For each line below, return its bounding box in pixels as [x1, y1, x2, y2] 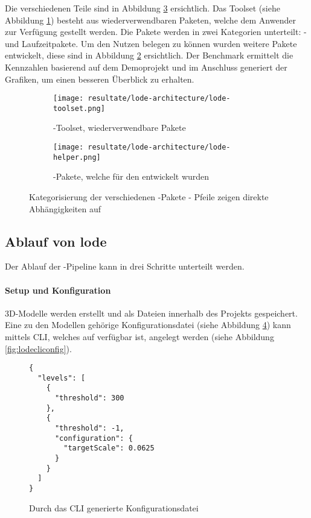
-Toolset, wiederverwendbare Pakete [53, 121, 186, 134]
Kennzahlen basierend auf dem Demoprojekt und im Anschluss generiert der [5, 60, 287, 73]
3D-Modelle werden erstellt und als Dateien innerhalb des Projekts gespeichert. [5, 306, 298, 319]
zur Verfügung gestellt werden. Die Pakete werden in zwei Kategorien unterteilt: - [5, 25, 307, 38]
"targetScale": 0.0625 [63, 444, 155, 453]
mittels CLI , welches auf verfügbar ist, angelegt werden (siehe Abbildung [5, 330, 274, 343]
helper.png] [53, 153, 101, 162]
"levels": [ [37, 373, 86, 382]
